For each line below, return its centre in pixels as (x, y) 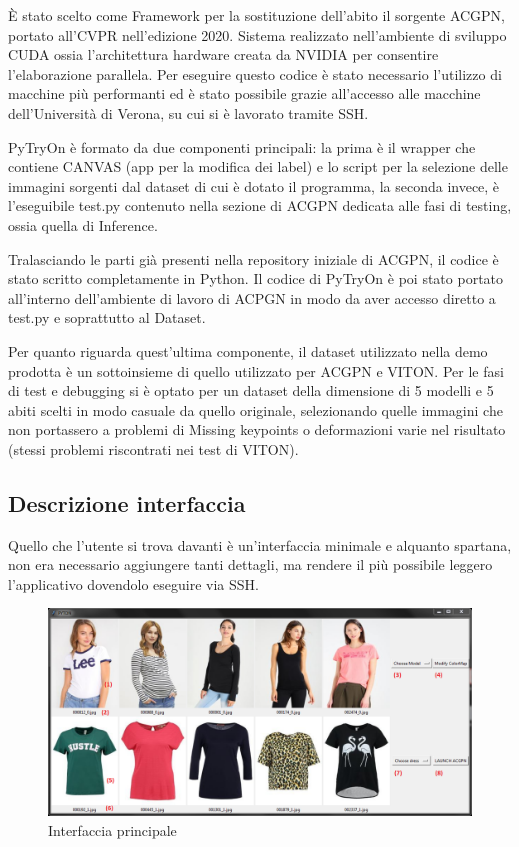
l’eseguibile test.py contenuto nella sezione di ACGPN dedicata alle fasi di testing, (260, 205)
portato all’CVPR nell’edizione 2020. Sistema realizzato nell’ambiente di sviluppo (257, 34)
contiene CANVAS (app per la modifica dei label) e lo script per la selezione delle (258, 166)
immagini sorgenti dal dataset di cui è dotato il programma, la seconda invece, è (254, 185)
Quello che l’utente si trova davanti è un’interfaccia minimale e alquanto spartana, (260, 544)
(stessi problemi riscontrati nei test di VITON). (153, 448)
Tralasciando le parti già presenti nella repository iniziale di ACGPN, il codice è (253, 258)
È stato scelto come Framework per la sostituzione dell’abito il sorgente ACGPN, (257, 15)
